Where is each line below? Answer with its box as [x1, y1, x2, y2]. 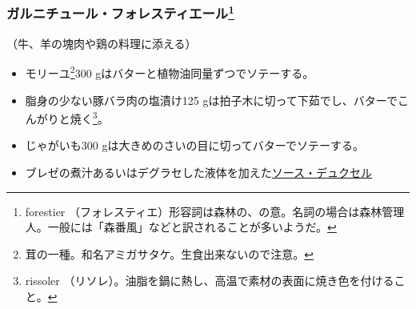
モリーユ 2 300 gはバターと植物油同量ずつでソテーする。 [25, 62, 314, 81]
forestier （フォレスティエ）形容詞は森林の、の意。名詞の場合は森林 [25, 203, 382, 219]
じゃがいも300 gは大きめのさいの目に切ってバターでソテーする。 [25, 137, 364, 154]
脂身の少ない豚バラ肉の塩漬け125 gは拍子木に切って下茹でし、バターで [25, 91, 398, 108]
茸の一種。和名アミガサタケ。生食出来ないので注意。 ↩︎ [25, 245, 314, 262]
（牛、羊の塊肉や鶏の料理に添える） [6, 34, 197, 51]
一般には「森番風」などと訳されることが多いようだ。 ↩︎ [47, 219, 337, 235]
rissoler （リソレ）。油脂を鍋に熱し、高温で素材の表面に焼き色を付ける [25, 272, 394, 289]
